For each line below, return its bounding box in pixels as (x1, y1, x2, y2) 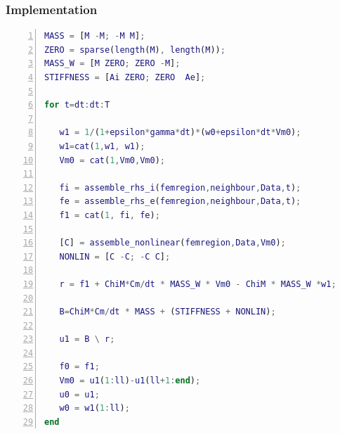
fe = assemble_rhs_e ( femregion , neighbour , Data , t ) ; (59, 196, 301, 207)
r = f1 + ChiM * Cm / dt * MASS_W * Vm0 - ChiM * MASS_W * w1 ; (59, 279, 336, 289)
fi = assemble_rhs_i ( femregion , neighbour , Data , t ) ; (59, 182, 301, 193)
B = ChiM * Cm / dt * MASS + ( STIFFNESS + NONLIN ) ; (59, 307, 276, 317)
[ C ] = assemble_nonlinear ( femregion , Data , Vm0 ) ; (59, 238, 286, 248)
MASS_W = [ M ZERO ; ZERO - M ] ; (44, 58, 181, 69)
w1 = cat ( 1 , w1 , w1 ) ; (59, 141, 145, 151)
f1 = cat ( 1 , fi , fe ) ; (59, 210, 160, 220)
